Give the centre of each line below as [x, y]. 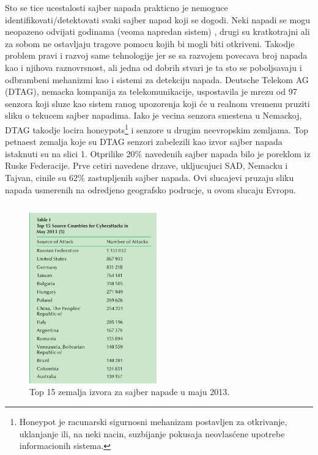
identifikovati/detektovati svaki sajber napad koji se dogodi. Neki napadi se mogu [157, 19]
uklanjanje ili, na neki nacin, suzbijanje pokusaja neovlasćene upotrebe [152, 433]
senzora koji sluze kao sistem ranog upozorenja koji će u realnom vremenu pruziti [157, 103]
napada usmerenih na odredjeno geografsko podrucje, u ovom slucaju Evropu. [150, 189]
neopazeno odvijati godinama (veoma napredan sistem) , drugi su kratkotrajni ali [157, 31]
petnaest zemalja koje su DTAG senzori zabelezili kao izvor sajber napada [144, 142]
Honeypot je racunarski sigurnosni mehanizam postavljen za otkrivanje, [153, 421]
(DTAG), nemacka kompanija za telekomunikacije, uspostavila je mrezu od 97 [151, 91]
